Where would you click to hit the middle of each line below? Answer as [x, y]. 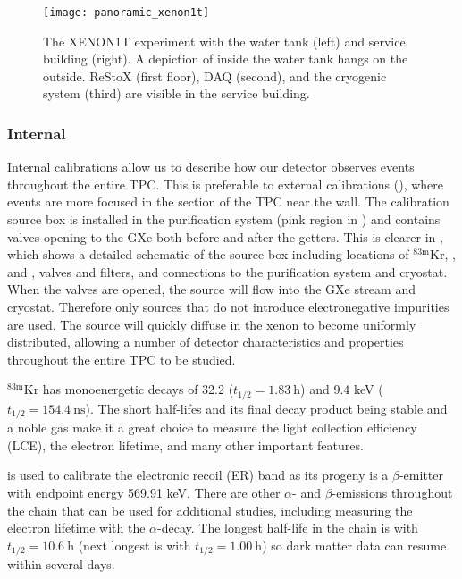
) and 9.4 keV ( [342, 389]
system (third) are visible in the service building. [176, 93]
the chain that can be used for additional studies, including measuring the [210, 510]
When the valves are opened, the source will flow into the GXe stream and [211, 289]
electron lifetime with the [76, 528]
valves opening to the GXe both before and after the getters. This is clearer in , [225, 236]
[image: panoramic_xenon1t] [126, 13]
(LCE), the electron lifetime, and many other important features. [185, 445]
